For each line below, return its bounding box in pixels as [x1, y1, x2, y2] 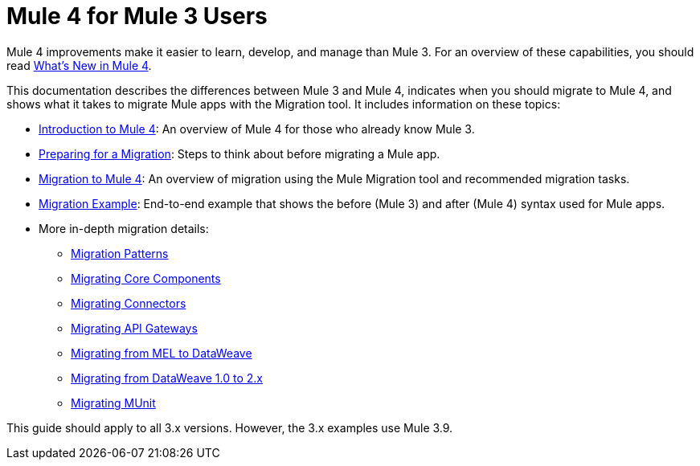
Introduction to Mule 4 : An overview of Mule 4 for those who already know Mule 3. [39, 121, 475, 136]
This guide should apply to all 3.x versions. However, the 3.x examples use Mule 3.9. [6, 420, 453, 435]
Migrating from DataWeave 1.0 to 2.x [71, 370, 263, 385]
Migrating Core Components [71, 271, 221, 285]
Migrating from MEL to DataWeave [71, 345, 252, 360]
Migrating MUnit [71, 395, 156, 410]
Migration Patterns [71, 246, 169, 260]
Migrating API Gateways [71, 321, 198, 335]
